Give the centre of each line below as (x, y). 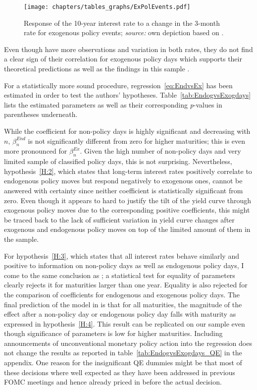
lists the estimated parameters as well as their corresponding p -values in (113, 104)
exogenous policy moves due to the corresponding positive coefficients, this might (127, 210)
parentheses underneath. (41, 114)
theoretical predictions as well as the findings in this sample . (97, 69)
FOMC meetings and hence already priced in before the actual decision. (113, 382)
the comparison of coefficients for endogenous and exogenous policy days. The (122, 294)
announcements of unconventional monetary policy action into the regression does (128, 343)
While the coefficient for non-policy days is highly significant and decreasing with (127, 131)
